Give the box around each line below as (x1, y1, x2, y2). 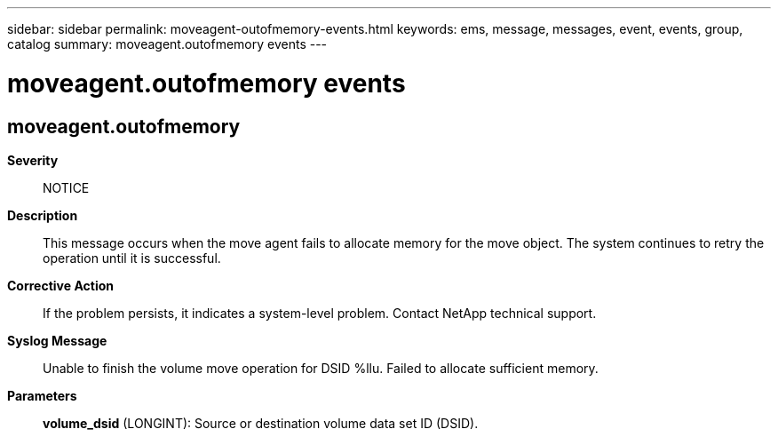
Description (7, 207, 78, 223)
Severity (7, 152, 59, 168)
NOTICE (43, 179, 90, 195)
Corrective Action (7, 277, 114, 293)
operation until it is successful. (43, 250, 221, 266)
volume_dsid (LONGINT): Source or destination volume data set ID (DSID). (43, 415, 479, 431)
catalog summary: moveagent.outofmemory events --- (7, 36, 328, 52)
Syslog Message (7, 332, 107, 348)
